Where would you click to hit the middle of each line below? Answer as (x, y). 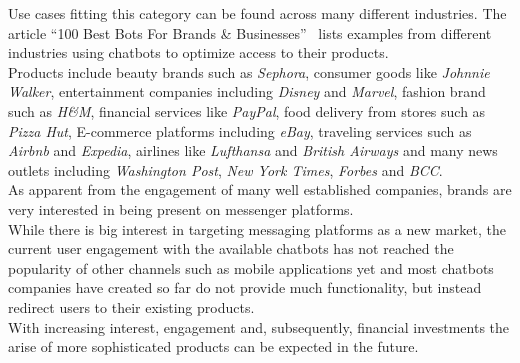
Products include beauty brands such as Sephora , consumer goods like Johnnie (249, 71)
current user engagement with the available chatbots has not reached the (231, 248)
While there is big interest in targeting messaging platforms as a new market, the (257, 228)
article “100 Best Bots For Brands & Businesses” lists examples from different (250, 32)
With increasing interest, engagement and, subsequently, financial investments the (259, 326)
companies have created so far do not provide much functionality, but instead (245, 287)
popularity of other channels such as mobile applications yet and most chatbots (251, 267)
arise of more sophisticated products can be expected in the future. (213, 346)
